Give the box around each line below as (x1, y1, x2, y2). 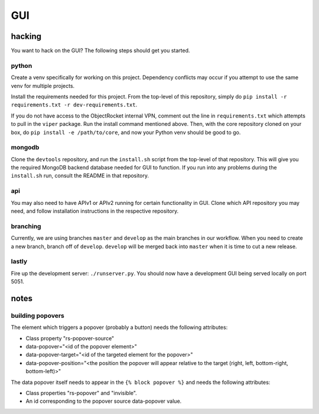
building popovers (11, 311, 64, 320)
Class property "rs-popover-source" (25, 334, 115, 342)
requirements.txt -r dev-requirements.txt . (11, 101, 138, 109)
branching (11, 222, 41, 230)
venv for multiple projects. (11, 82, 75, 89)
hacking (11, 31, 41, 41)
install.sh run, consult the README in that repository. (11, 172, 149, 180)
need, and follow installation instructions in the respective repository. (11, 207, 179, 214)
